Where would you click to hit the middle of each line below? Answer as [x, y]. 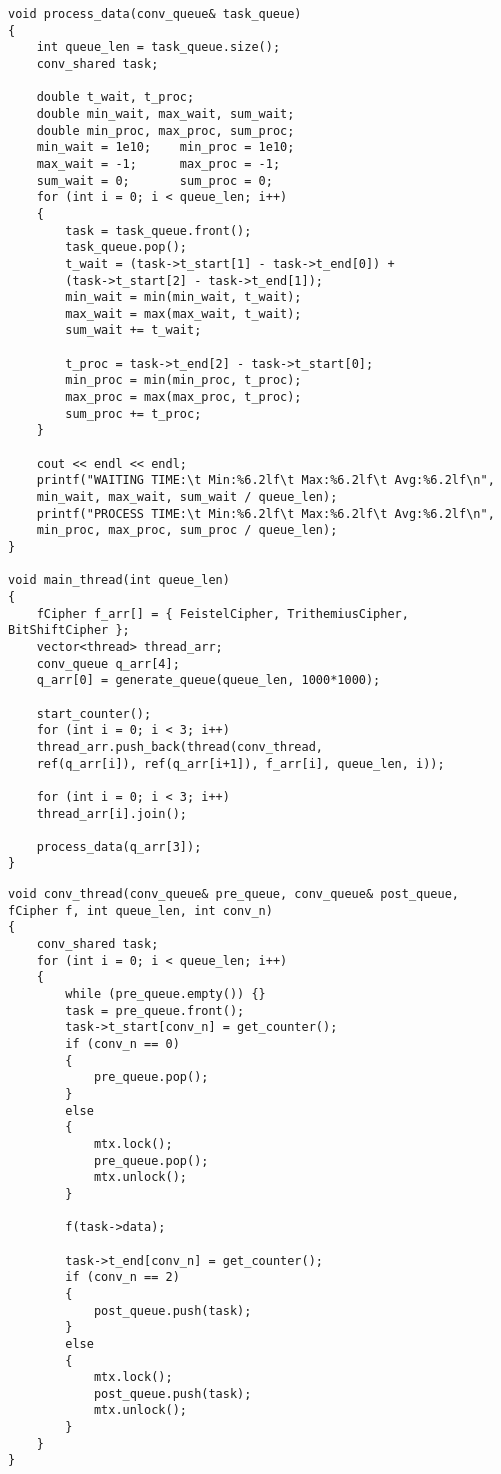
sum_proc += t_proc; [133, 413]
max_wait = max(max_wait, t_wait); [183, 313]
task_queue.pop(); [126, 247]
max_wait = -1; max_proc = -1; [158, 163]
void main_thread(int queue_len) [119, 580]
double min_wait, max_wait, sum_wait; [165, 113]
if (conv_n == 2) [122, 1277]
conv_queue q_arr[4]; [108, 663]
